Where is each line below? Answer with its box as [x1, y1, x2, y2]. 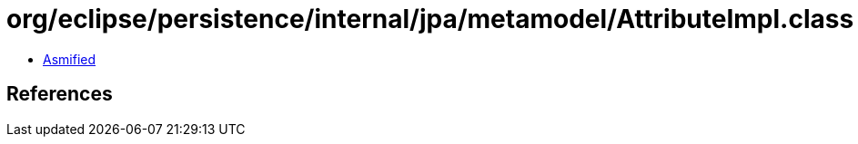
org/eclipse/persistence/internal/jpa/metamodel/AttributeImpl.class [6, 4, 854, 34]
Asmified [43, 51, 96, 67]
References [6, 82, 113, 106]
